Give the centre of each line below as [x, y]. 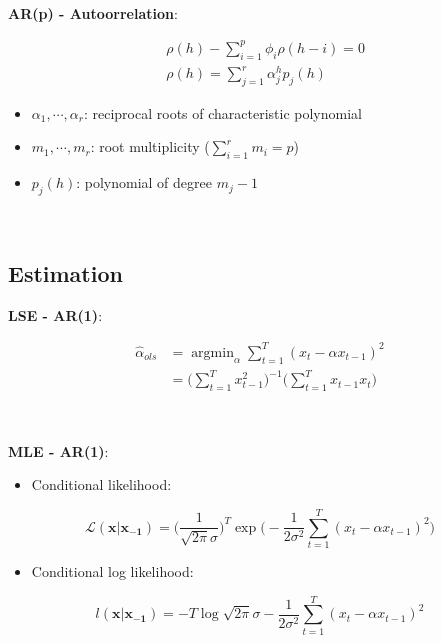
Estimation [65, 273]
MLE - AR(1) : [58, 450]
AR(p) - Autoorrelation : [93, 12]
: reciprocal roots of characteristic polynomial [222, 112]
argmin [212, 352]
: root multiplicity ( [150, 146]
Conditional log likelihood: [112, 570]
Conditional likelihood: [101, 484]
